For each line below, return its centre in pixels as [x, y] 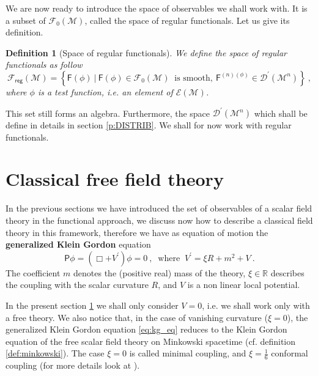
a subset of [26, 20]
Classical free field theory [115, 179]
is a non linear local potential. [244, 285]
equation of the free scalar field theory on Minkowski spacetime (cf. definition [151, 341]
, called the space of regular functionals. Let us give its [187, 20]
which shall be [281, 113]
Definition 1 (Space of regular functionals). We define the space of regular [146, 52]
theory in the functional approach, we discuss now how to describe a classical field [159, 220]
